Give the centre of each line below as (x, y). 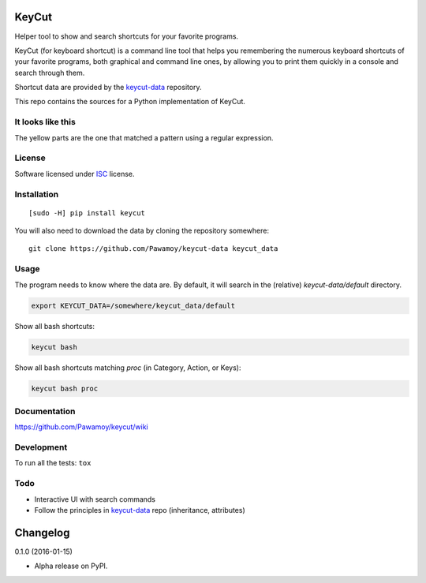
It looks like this (45, 122)
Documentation (45, 411)
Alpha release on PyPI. (71, 566)
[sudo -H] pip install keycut (87, 213)
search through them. (50, 73)
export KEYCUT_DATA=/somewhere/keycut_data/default (133, 305)
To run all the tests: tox (53, 463)
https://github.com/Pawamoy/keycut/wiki (82, 427)
